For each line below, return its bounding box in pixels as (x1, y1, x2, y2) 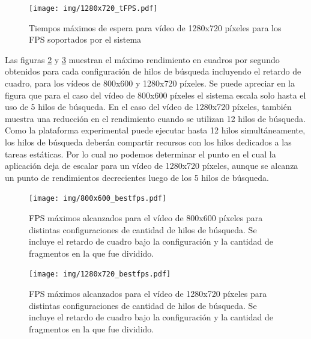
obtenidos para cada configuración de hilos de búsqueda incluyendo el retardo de (5, 65, 301, 78)
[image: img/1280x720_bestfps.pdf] (29, 270, 171, 279)
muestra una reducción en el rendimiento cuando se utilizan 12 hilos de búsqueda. (5, 112, 306, 124)
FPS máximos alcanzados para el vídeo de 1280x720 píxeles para (29, 287, 267, 300)
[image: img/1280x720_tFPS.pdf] (29, 4, 158, 13)
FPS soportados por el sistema (29, 33, 142, 46)
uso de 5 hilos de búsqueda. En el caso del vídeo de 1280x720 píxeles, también (5, 100, 292, 113)
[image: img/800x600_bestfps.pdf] (29, 194, 167, 203)
